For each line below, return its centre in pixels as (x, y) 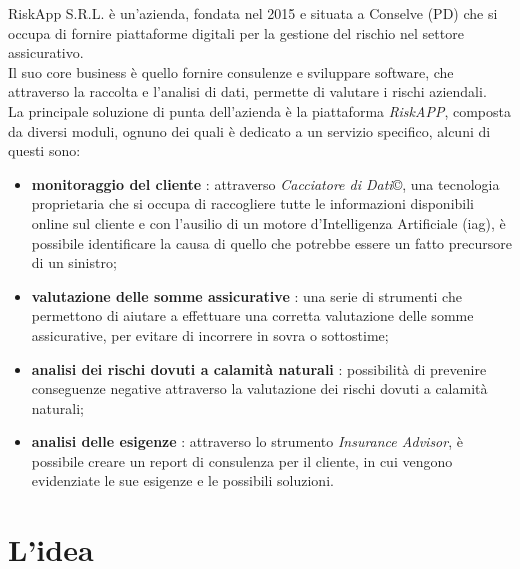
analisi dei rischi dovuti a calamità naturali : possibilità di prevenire (259, 368)
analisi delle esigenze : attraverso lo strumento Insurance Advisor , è (247, 441)
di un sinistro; (74, 262)
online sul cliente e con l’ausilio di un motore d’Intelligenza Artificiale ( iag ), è (268, 222)
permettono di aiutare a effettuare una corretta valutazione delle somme (252, 315)
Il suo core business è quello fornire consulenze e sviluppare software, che (231, 71)
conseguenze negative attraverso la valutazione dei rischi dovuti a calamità (259, 388)
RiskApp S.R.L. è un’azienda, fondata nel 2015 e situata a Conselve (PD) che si (253, 13)
